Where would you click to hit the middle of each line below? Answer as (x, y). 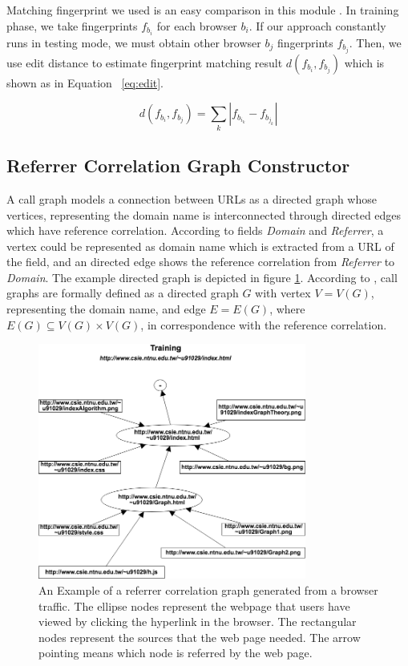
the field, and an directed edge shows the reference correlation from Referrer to (201, 262)
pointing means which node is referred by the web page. (176, 653)
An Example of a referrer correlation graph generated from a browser (208, 589)
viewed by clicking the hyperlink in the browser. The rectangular (198, 622)
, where (287, 309)
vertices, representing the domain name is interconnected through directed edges (204, 214)
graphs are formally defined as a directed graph (123, 293)
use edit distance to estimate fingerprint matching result (145, 62)
